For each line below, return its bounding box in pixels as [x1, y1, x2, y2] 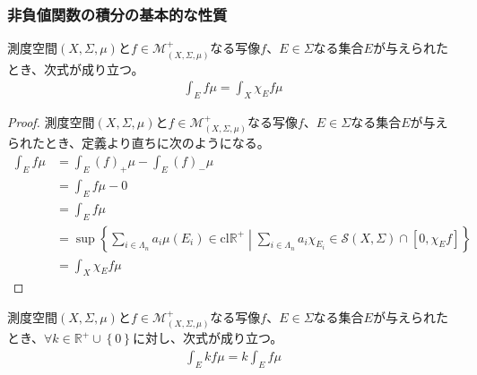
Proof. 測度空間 [7, 113, 95, 132]
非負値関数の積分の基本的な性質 [7, 3, 228, 25]
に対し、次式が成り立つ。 [132, 328, 283, 347]
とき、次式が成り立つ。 [7, 59, 144, 78]
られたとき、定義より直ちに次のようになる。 [7, 133, 270, 152]
